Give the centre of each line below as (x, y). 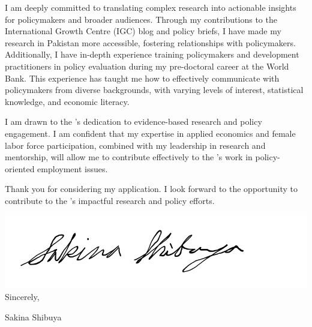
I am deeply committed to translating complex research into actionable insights (151, 7)
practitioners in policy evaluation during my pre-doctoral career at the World (147, 66)
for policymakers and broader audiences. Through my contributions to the (141, 19)
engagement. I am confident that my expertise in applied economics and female (150, 133)
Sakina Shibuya (33, 316)
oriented (20, 168)
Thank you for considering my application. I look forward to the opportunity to (151, 189)
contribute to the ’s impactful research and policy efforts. (110, 200)
